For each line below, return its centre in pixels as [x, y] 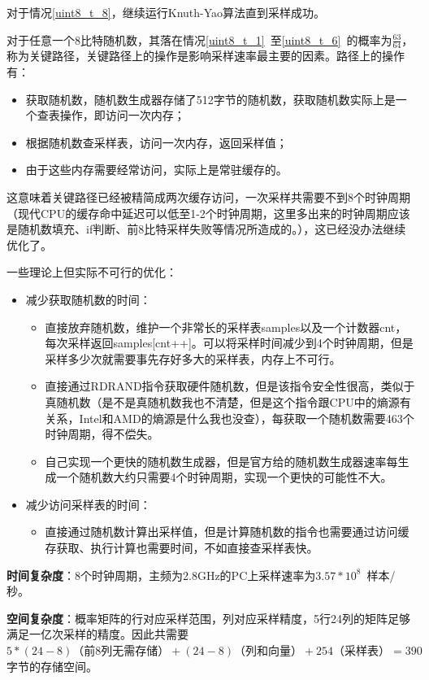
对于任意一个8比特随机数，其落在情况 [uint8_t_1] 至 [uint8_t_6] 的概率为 [199, 39]
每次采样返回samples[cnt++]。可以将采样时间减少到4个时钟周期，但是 [229, 343]
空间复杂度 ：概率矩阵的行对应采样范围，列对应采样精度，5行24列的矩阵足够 [208, 618]
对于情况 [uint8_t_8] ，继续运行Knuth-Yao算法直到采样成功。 [166, 12]
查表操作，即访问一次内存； [111, 115]
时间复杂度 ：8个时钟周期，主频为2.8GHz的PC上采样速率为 [161, 575]
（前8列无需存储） [121, 652]
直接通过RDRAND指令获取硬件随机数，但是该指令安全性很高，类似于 [230, 386]
